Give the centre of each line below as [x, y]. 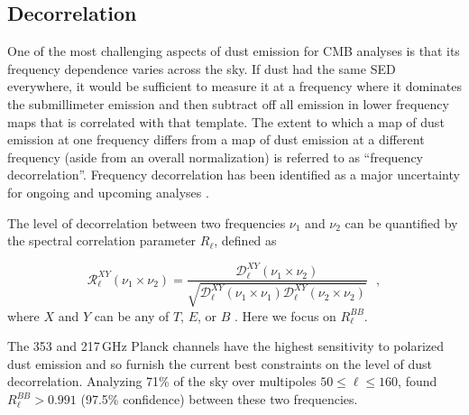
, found [418, 381]
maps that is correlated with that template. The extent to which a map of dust [226, 121]
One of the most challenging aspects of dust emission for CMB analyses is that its [234, 51]
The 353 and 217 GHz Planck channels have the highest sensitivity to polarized [226, 346]
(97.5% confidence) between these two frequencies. [219, 399]
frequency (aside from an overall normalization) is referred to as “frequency [215, 157]
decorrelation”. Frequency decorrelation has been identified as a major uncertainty [234, 175]
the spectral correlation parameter [102, 240]
